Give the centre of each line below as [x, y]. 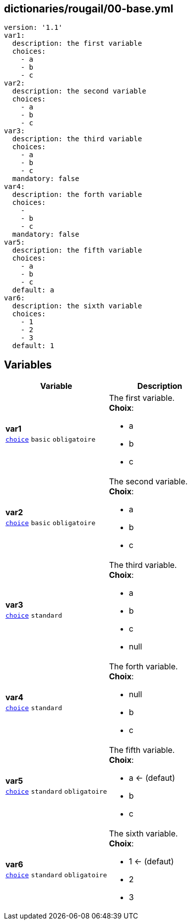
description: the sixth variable [77, 306]
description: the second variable [79, 91]
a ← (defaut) [152, 778]
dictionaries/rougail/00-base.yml [89, 9]
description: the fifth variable [77, 250]
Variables [28, 365]
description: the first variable [77, 44]
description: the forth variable [77, 195]
